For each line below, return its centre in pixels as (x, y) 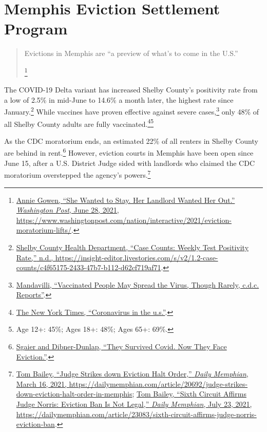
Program (36, 29)
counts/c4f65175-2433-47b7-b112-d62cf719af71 (89, 267)
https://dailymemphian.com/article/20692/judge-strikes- (158, 383)
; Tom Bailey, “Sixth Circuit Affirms (189, 394)
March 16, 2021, (41, 383)
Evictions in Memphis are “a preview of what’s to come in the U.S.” (131, 53)
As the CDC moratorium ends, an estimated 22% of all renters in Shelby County (131, 140)
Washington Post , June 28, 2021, (68, 210)
